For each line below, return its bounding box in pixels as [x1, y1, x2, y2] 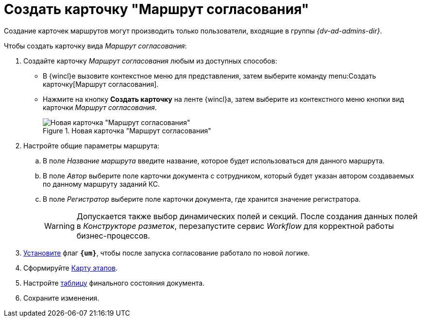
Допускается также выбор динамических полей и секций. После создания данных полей [76, 211, 418, 221]
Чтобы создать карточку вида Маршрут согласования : [4, 41, 187, 50]
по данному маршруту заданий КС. [43, 179, 160, 188]
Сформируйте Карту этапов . [23, 263, 118, 272]
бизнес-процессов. [76, 230, 150, 241]
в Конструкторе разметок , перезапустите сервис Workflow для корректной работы [76, 221, 394, 231]
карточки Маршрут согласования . [43, 103, 157, 112]
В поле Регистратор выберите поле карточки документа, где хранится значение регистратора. [43, 194, 361, 203]
